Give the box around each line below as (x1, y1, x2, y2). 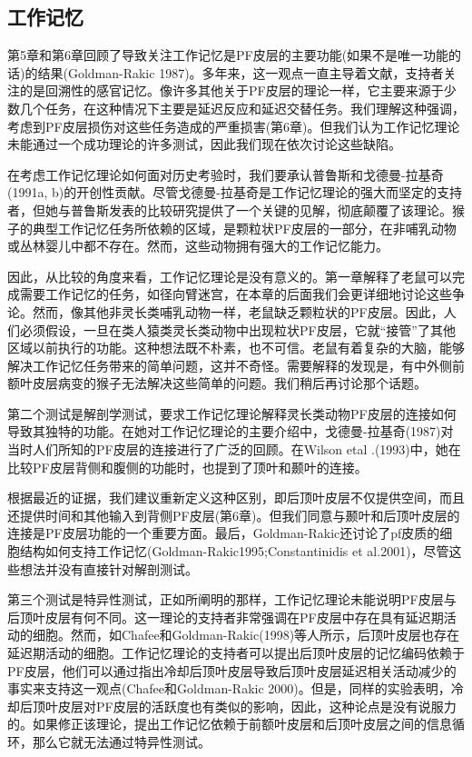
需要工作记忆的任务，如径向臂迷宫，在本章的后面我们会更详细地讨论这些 (19, 284, 452, 304)
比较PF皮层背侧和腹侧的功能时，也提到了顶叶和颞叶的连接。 (7, 457, 368, 476)
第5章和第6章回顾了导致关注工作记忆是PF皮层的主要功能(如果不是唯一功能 (7, 45, 449, 65)
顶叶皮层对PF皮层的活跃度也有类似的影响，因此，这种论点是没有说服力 (32, 696, 457, 715)
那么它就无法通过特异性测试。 (32, 732, 211, 751)
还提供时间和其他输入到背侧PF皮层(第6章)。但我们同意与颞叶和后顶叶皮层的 (7, 505, 460, 524)
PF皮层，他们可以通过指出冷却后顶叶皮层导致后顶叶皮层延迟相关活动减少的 (7, 661, 457, 680)
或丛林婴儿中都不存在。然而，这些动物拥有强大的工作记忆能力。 (7, 236, 388, 255)
